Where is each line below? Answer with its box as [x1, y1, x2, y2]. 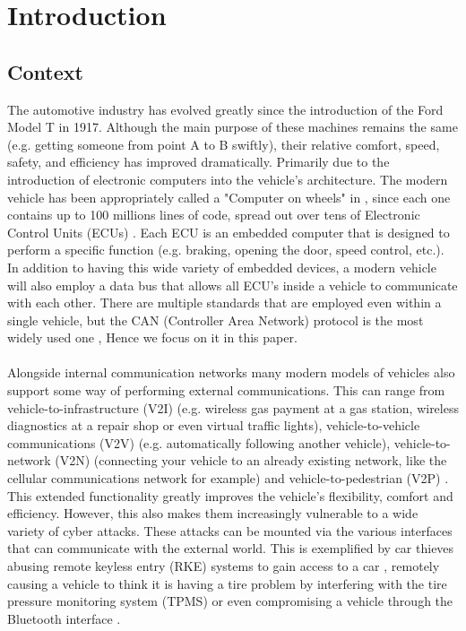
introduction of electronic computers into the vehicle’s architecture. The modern [7, 169, 448, 188]
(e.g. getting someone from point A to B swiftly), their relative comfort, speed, [7, 134, 440, 153]
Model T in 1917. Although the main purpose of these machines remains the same [7, 117, 458, 136]
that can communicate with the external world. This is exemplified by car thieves [7, 539, 454, 558]
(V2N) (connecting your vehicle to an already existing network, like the [55, 451, 447, 470]
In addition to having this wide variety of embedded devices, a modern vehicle [7, 257, 436, 276]
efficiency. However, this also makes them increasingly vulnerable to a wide [7, 504, 419, 523]
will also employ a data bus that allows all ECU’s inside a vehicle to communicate [7, 275, 458, 294]
